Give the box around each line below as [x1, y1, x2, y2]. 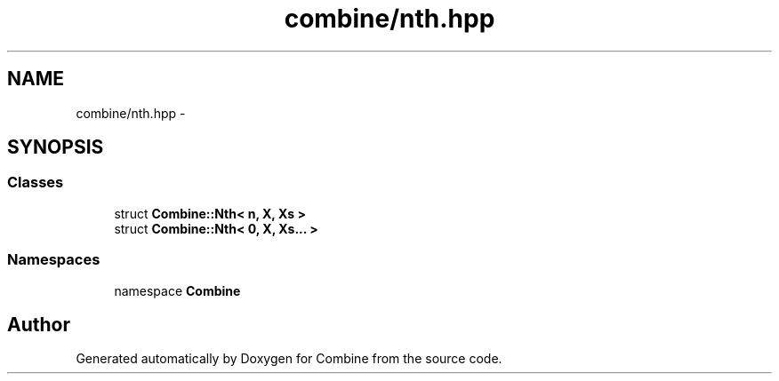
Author [7, 313, 70, 336]
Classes [7, 173, 64, 192]
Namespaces [7, 250, 100, 269]
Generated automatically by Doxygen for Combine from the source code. [76, 351, 502, 367]
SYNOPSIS [7, 136, 104, 159]
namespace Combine [114, 282, 241, 298]
